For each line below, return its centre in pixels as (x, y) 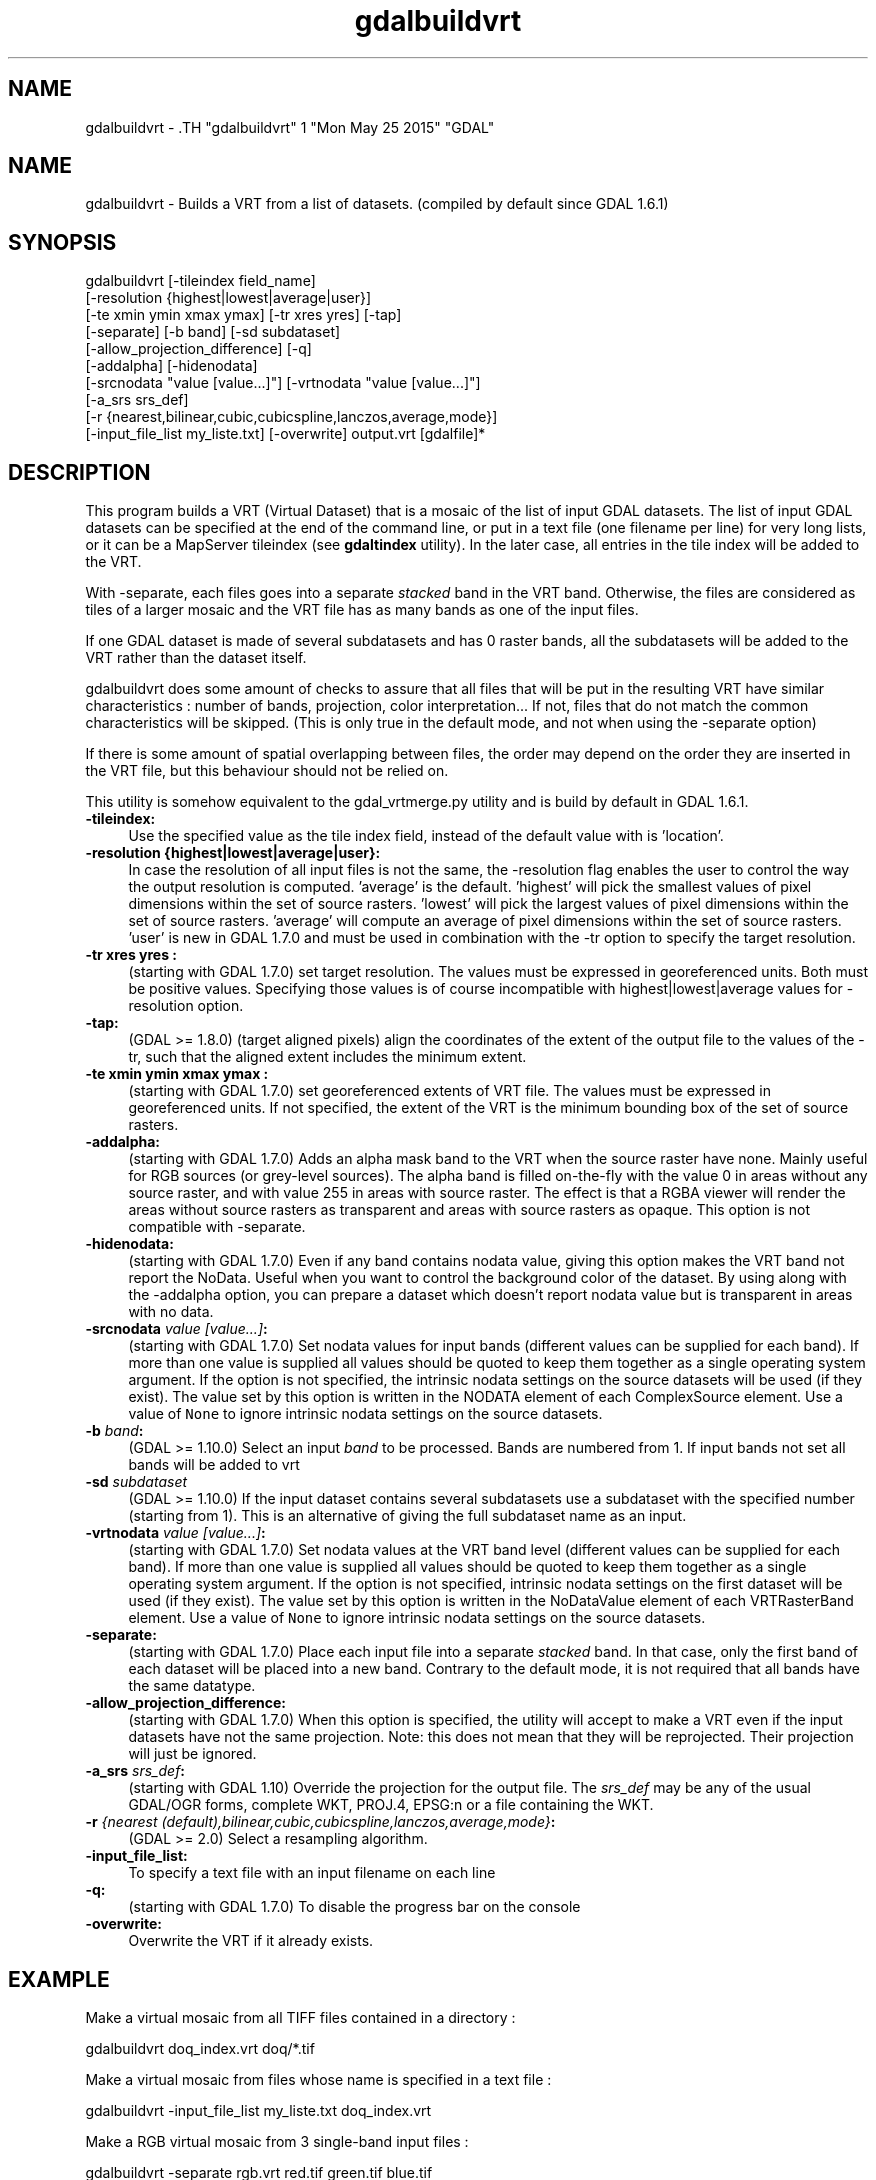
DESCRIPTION (79, 472)
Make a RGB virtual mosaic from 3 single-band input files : (277, 2141)
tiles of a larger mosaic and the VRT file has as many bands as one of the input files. (362, 610)
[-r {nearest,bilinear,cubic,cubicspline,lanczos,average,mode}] (291, 417)
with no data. (171, 1312)
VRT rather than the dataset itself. (196, 658)
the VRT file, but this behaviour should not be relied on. (267, 771)
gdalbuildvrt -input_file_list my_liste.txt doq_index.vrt (258, 2110)
